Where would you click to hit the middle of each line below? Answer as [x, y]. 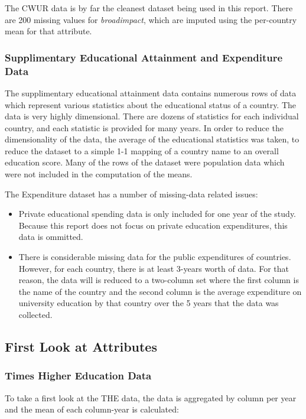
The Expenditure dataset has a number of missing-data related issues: [131, 194]
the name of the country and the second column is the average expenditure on [160, 291]
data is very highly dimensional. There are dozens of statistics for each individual [152, 116]
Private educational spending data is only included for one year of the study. [157, 214]
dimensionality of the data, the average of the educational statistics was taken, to [152, 139]
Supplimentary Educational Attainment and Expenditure [144, 57]
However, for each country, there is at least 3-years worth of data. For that [154, 268]
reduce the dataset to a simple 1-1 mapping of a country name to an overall [142, 150]
